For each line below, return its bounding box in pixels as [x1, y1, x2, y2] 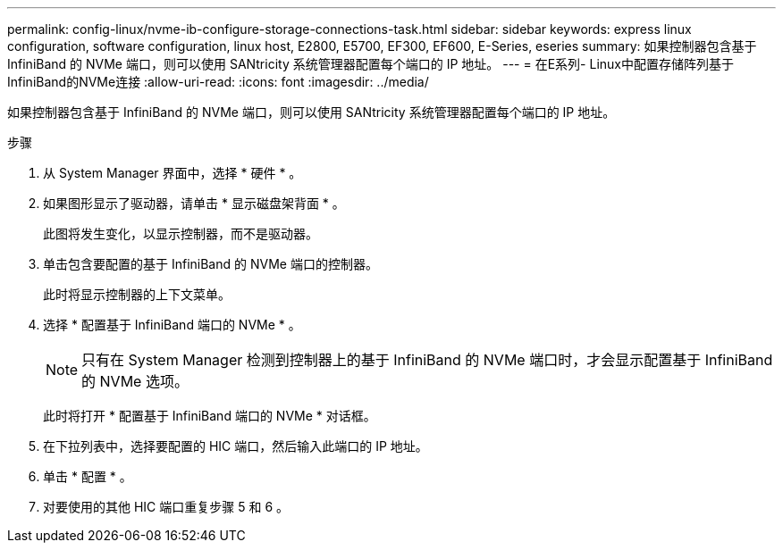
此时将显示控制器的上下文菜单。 [43, 287, 231, 302]
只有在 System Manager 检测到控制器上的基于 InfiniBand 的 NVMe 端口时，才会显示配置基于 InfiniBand [81, 351, 773, 369]
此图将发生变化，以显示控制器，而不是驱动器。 [43, 226, 318, 241]
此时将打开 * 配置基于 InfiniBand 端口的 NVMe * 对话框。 [43, 408, 376, 423]
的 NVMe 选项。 [81, 372, 189, 390]
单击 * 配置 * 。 [43, 469, 132, 484]
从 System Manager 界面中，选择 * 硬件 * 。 [43, 165, 302, 180]
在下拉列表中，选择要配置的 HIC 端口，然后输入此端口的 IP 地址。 [43, 438, 428, 454]
